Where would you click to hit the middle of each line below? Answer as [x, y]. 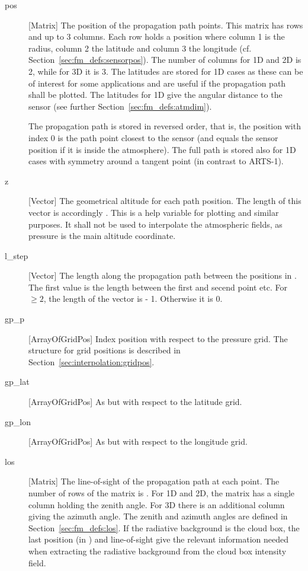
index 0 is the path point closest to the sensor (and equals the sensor [153, 137]
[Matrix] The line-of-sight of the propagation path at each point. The [154, 481]
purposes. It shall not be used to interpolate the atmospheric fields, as [155, 224]
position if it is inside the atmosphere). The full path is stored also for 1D [162, 149]
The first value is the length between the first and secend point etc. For [158, 287]
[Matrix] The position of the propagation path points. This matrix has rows [166, 25]
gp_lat [17, 382]
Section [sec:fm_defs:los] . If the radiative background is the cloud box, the [164, 527]
